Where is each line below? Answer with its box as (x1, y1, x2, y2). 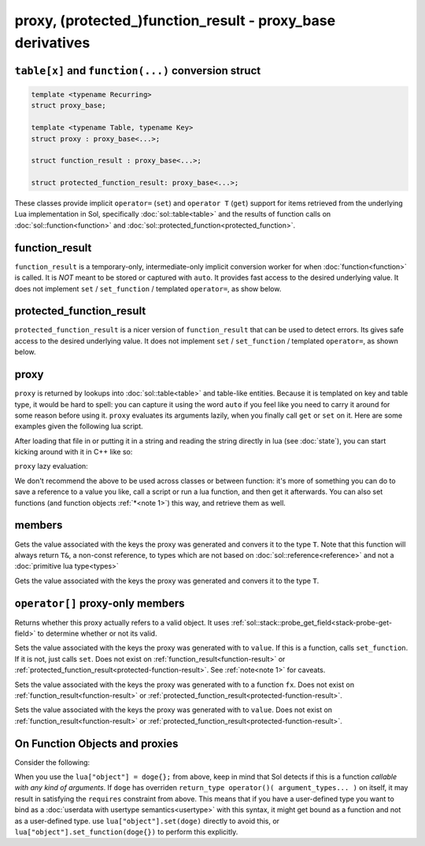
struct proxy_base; (31, 101, 106, 110)
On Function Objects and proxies (14, 737, 179, 750)
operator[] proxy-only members (14, 596, 185, 610)
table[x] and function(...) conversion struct (14, 64, 261, 77)
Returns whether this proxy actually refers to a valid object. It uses (14, 618, 230, 627)
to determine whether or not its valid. (37, 629, 157, 638)
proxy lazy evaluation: (14, 462, 88, 471)
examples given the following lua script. (14, 421, 143, 431)
